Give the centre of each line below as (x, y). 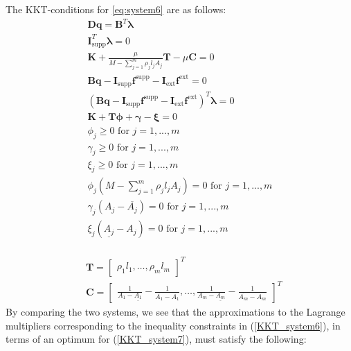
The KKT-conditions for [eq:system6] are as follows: (116, 9)
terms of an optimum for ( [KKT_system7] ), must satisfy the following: (156, 339)
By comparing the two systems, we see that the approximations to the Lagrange (175, 312)
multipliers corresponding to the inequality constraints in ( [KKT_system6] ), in (173, 325)
